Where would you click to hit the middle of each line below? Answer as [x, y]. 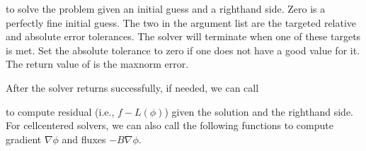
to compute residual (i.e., [60, 111]
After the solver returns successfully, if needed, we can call [132, 87]
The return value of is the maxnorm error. [97, 64]
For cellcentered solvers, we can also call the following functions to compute [170, 125]
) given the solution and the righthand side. [259, 111]
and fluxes [84, 139]
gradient [24, 139]
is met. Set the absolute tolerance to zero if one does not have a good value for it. [183, 50]
